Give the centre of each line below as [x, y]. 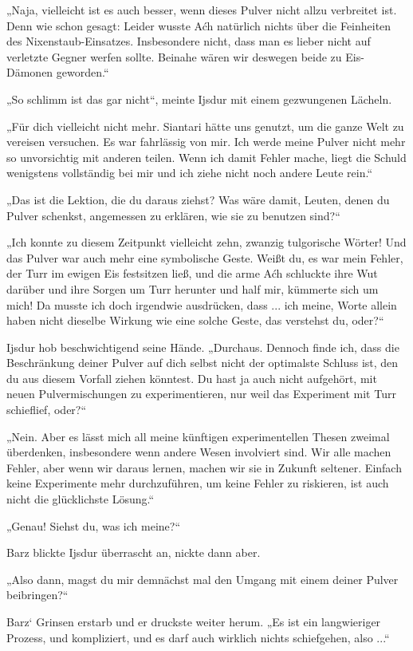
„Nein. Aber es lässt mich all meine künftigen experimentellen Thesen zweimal [198, 436]
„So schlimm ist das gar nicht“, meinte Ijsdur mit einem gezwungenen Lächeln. [199, 99]
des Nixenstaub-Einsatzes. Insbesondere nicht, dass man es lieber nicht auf [189, 41]
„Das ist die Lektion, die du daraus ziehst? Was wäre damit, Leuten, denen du [198, 199]
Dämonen [30, 72]
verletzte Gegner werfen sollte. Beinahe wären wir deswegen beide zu [174, 56]
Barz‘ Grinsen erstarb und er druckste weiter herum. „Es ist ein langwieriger [194, 621]
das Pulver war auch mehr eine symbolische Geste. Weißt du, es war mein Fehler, [205, 257]
